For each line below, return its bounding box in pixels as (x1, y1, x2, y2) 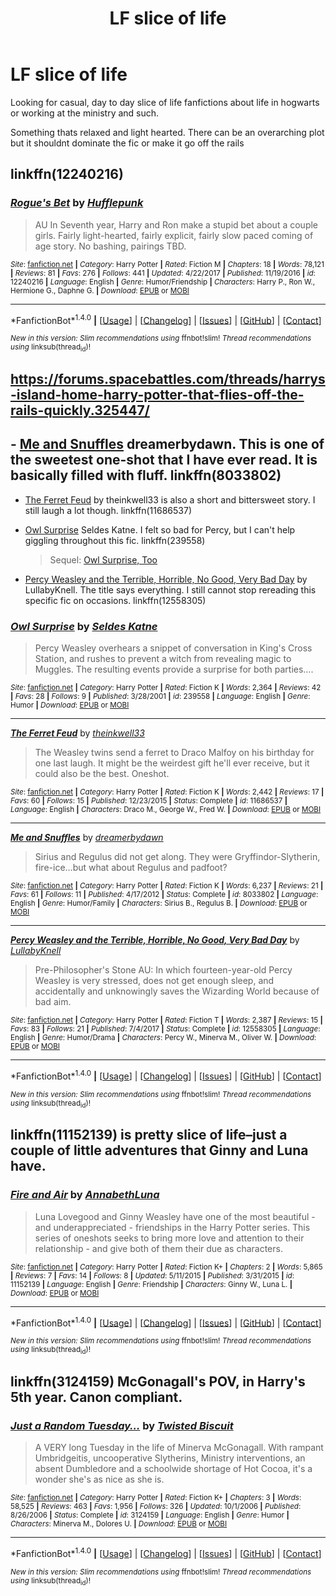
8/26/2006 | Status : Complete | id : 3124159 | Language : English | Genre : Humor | (10, 1510, 290, 1521)
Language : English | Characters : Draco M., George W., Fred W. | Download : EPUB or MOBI (10, 805, 322, 815)
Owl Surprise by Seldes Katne (10, 619, 158, 633)
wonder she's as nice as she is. (34, 1473, 165, 1486)
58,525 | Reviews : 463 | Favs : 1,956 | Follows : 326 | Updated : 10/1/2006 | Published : (10, 1502, 302, 1512)
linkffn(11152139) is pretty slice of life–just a (10, 1127, 288, 1144)
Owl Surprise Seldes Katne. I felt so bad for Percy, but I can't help (24, 523, 296, 536)
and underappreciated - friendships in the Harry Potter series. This (34, 1221, 311, 1233)
